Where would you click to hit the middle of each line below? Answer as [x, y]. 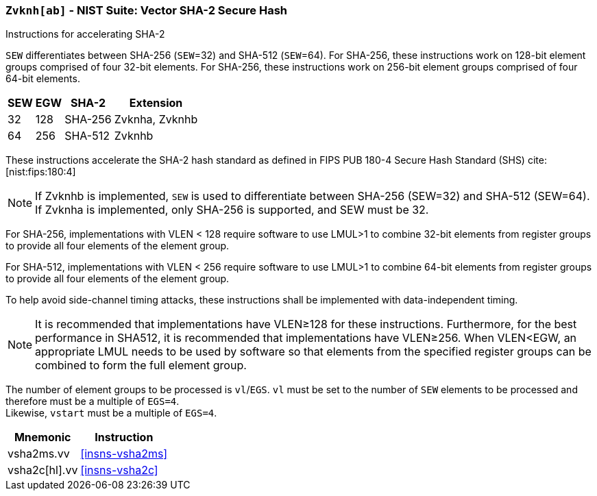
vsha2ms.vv [39, 454]
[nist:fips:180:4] [41, 172]
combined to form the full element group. [141, 365]
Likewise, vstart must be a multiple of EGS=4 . [111, 413]
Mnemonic [42, 437]
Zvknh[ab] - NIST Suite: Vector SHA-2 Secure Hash [147, 10]
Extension [156, 103]
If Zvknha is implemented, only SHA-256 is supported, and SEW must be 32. [232, 210]
